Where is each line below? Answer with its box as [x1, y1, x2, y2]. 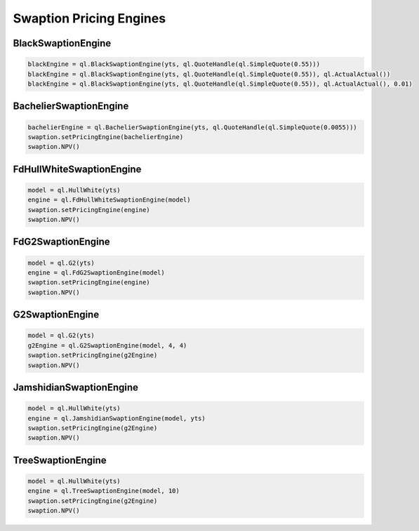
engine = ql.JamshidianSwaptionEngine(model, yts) [27, 414, 206, 422]
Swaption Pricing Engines [13, 11, 166, 26]
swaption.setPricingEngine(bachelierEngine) [27, 133, 184, 140]
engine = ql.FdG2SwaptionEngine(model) [27, 269, 165, 277]
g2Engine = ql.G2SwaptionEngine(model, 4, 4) [27, 341, 187, 349]
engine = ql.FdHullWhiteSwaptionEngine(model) [27, 196, 191, 204]
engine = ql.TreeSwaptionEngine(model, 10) [27, 487, 180, 495]
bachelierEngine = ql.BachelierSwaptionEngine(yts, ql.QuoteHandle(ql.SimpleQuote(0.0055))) [27, 123, 357, 131]
